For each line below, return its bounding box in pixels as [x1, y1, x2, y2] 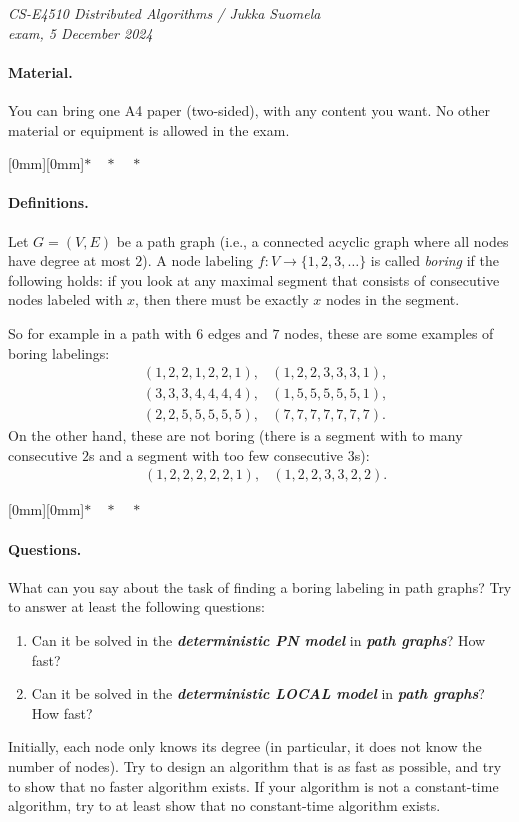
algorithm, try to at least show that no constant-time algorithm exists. [8, 795, 441, 816]
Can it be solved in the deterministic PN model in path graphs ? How [31, 630, 486, 651]
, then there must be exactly [135, 289, 309, 310]
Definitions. [8, 192, 89, 213]
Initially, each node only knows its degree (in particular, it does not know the [8, 736, 482, 757]
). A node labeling [142, 250, 254, 271]
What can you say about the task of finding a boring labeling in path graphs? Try [8, 576, 512, 597]
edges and [207, 322, 268, 343]
